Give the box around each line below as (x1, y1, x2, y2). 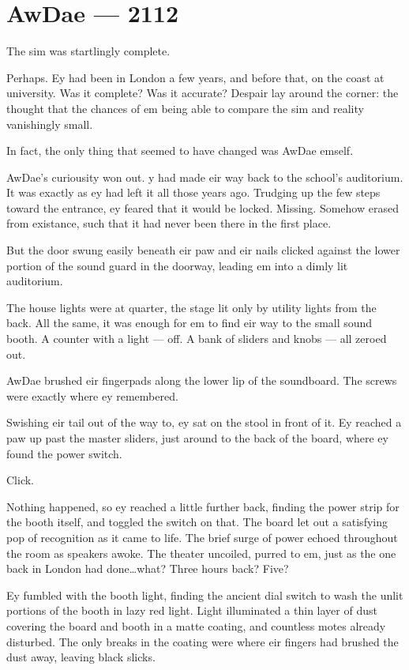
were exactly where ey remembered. (6, 387, 178, 404)
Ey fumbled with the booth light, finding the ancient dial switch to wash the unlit (6, 586, 403, 603)
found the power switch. (6, 445, 122, 461)
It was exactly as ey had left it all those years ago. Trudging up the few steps (6, 184, 381, 201)
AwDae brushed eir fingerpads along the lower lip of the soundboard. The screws (6, 372, 397, 389)
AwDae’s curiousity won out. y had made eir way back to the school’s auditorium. (6, 168, 403, 185)
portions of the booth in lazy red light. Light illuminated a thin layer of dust (6, 602, 377, 619)
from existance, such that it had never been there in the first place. (6, 215, 332, 231)
